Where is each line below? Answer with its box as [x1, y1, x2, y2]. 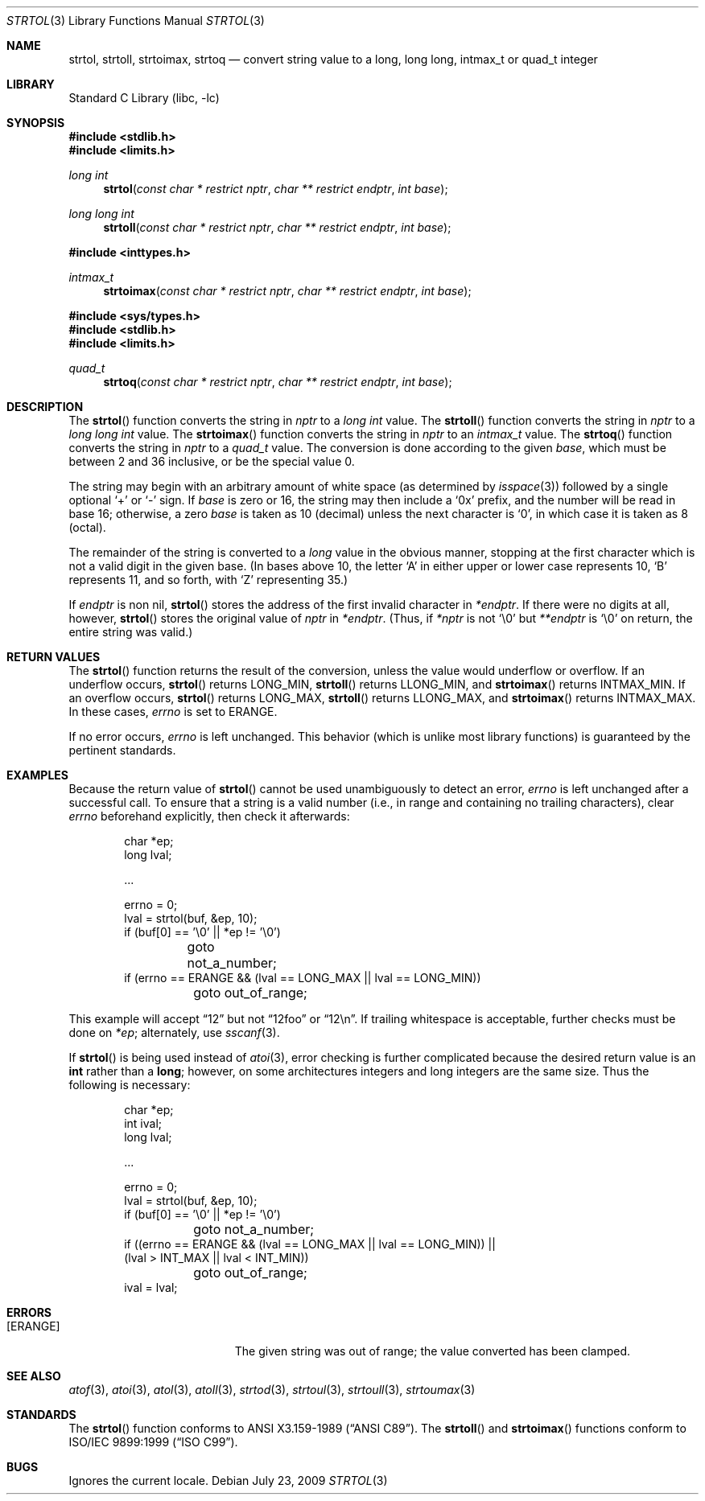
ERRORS [6, 1306, 52, 1319]
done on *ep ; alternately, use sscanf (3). [68, 1026, 280, 1039]
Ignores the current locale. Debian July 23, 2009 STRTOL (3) [68, 1474, 388, 1487]
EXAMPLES [6, 768, 68, 782]
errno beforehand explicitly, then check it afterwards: [68, 809, 350, 823]
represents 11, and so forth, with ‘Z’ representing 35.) [68, 573, 348, 586]
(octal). [68, 520, 106, 534]
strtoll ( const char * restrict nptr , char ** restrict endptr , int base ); [103, 220, 451, 234]
